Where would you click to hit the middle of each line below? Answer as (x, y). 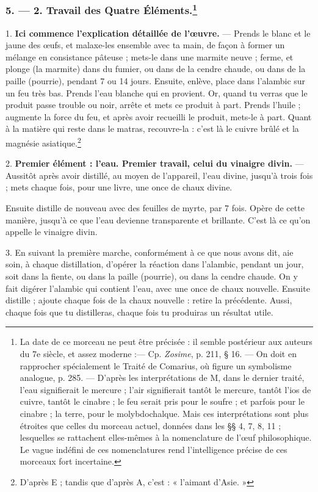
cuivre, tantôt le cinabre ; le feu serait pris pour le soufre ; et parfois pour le (162, 401)
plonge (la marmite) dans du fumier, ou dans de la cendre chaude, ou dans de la (156, 69)
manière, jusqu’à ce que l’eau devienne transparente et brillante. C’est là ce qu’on (158, 219)
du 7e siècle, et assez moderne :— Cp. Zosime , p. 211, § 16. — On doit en (158, 353)
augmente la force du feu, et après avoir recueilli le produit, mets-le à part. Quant (159, 116)
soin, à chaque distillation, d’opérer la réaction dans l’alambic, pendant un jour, (155, 264)
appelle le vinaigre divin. (52, 232)
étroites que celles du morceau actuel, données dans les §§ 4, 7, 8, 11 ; (150, 425)
